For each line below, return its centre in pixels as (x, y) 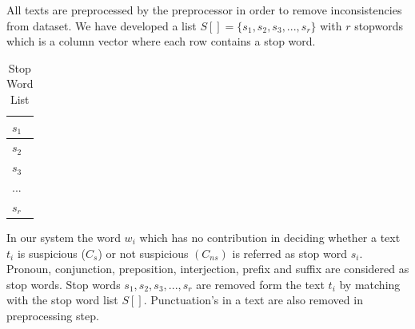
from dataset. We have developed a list (102, 25)
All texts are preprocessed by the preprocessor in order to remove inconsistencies (204, 10)
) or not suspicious (143, 253)
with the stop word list (62, 300)
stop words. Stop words (64, 284)
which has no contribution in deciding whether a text (270, 238)
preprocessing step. (53, 315)
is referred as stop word (290, 253)
